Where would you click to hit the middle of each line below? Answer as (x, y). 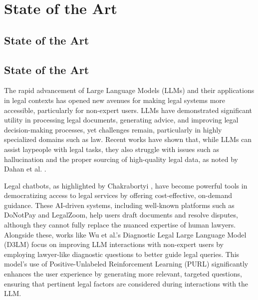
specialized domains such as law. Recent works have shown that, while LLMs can (128, 139)
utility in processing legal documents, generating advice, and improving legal (121, 120)
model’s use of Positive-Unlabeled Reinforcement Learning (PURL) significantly (126, 264)
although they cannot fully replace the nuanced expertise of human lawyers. (120, 225)
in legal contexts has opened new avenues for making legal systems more (115, 100)
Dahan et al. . (25, 169)
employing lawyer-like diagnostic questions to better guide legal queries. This (122, 254)
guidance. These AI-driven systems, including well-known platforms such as (119, 205)
